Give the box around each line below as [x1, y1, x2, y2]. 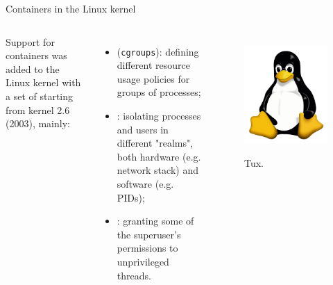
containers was [6, 48, 67, 63]
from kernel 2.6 [6, 102, 70, 117]
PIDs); [117, 190, 145, 204]
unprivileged [117, 254, 169, 268]
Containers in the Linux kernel [6, 1, 136, 15]
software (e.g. [117, 177, 174, 190]
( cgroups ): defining [117, 44, 199, 58]
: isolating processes [117, 108, 201, 123]
